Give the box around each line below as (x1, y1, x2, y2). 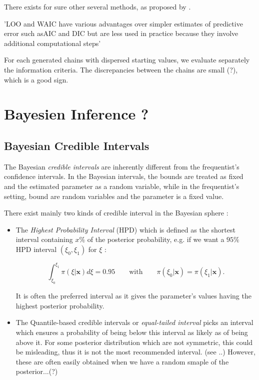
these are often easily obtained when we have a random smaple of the (15, 356, 229, 366)
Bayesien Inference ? (4, 103, 149, 124)
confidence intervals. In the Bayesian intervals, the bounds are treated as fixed (4, 171, 243, 181)
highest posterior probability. (15, 300, 104, 310)
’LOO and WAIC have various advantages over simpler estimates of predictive (4, 18, 243, 28)
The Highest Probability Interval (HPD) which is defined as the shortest (15, 224, 235, 234)
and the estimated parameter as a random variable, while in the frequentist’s (4, 180, 239, 191)
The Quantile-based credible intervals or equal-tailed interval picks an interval (15, 317, 253, 327)
